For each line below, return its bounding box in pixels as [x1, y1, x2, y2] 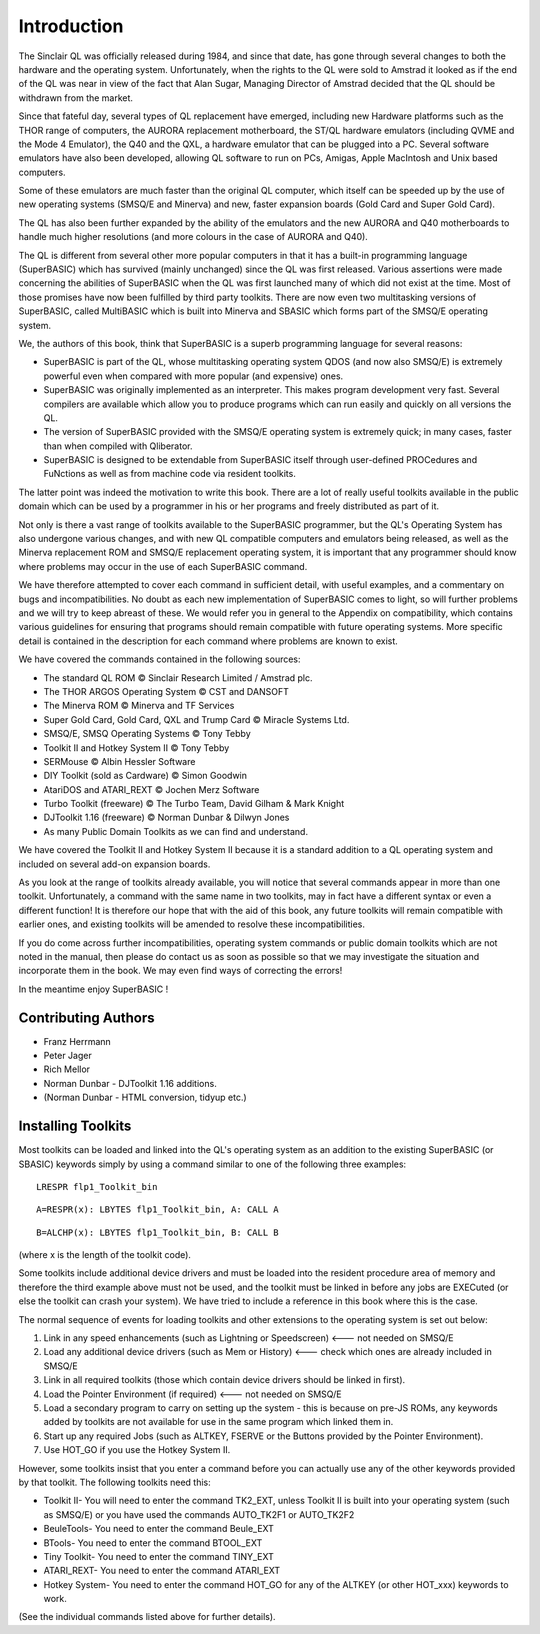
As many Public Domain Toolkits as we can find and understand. [43, 825, 309, 837]
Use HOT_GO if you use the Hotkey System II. [43, 1444, 231, 1456]
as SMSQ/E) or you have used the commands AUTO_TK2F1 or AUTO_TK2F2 [43, 1508, 355, 1520]
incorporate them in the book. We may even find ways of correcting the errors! [18, 965, 343, 977]
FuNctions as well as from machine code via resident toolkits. [43, 468, 297, 480]
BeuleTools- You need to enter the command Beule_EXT [43, 1523, 275, 1535]
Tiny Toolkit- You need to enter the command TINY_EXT [43, 1550, 275, 1562]
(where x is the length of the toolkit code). [18, 1249, 192, 1261]
